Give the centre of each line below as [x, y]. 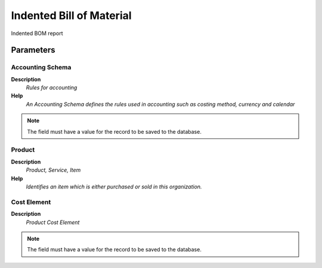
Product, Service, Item [53, 170]
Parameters [33, 50]
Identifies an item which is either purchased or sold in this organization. [114, 187]
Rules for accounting [52, 88]
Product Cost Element [53, 222]
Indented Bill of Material [71, 15]
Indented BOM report [37, 33]
